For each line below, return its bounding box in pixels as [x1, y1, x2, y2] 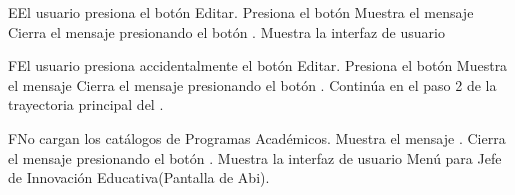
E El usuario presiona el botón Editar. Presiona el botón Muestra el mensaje [8, 2, 474, 22]
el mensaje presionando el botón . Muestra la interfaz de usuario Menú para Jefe [8, 147, 502, 168]
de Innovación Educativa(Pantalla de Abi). [8, 167, 270, 188]
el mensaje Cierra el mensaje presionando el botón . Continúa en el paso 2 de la [8, 74, 497, 95]
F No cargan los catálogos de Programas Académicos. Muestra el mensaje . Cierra [8, 127, 506, 148]
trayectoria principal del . [8, 94, 164, 115]
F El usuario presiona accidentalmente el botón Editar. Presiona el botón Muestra [8, 55, 508, 76]
